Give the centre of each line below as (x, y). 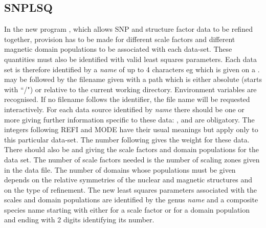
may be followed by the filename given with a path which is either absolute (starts (133, 79)
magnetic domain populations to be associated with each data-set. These (118, 49)
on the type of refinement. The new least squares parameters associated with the (131, 189)
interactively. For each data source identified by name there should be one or (124, 109)
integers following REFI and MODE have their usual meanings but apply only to (131, 129)
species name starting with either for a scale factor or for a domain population (127, 209)
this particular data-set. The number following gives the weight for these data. (127, 139)
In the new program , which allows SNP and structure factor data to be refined (128, 29)
